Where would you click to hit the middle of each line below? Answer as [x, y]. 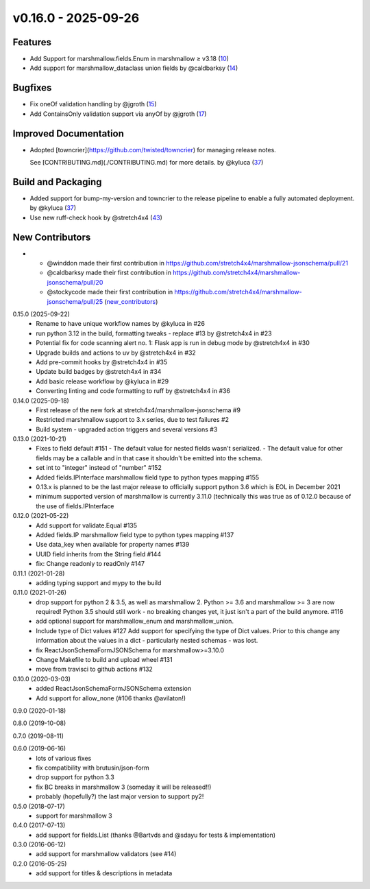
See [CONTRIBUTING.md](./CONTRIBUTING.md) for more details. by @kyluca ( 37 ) [147, 163]
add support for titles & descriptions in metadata [104, 873]
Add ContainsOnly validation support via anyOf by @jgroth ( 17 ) [118, 114]
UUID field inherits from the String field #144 [99, 554]
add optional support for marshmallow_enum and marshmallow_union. [135, 621]
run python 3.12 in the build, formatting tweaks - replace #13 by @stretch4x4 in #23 [154, 333]
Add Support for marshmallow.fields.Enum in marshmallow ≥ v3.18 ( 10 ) [129, 59]
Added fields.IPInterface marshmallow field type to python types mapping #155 [148, 477]
